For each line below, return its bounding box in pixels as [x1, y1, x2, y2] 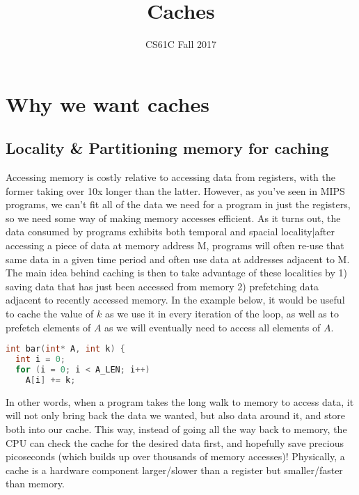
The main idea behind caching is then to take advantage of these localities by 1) [6, 265, 347, 280]
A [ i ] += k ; [25, 375, 76, 385]
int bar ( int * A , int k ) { [6, 344, 125, 354]
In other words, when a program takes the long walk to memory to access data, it [6, 394, 354, 409]
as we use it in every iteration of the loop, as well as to [104, 306, 339, 321]
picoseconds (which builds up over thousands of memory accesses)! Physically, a [6, 449, 345, 464]
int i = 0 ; [15, 354, 65, 365]
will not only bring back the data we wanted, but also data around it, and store [6, 408, 345, 423]
